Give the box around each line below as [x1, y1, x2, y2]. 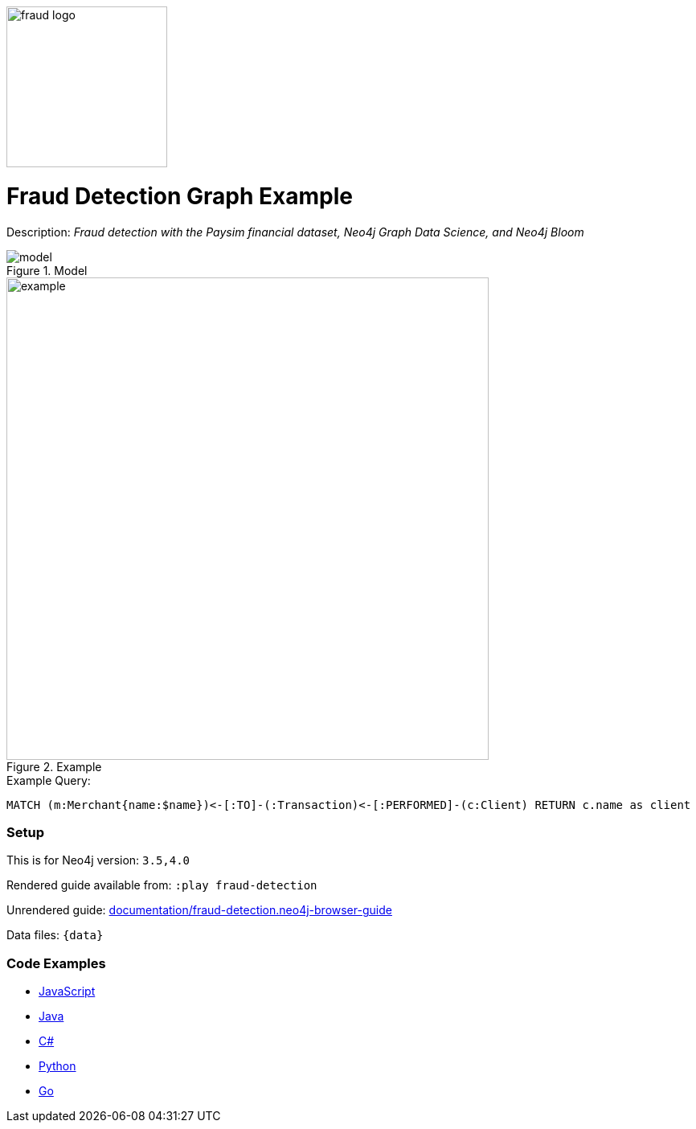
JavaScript [39, 984, 96, 998]
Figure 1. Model [6, 263, 88, 277]
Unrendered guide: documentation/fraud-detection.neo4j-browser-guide [6, 903, 392, 918]
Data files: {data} [6, 928, 104, 942]
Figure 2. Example [6, 759, 102, 774]
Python [39, 1059, 76, 1073]
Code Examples [6, 955, 106, 971]
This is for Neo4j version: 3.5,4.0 [6, 853, 190, 868]
